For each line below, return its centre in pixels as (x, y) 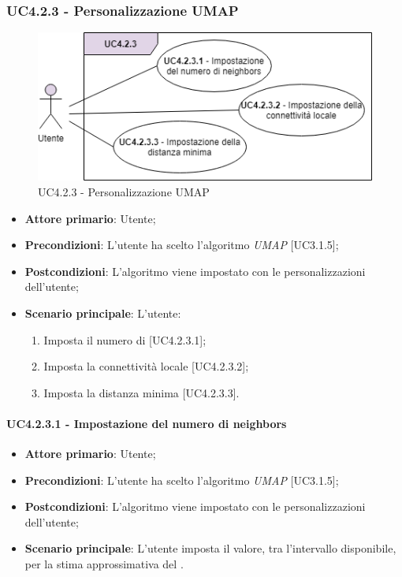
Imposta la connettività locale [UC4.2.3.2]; (146, 366)
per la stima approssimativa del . (104, 564)
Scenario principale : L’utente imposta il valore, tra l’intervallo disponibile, (210, 548)
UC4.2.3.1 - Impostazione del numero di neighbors (147, 423)
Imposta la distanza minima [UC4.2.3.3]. (141, 392)
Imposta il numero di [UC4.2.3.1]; (125, 339)
